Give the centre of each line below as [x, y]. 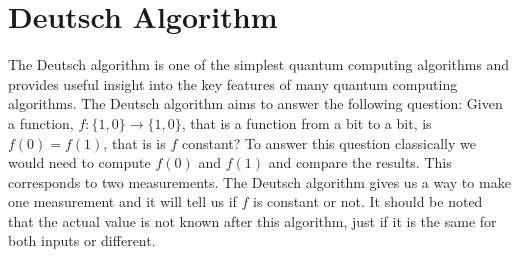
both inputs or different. [82, 240]
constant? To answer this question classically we [328, 142]
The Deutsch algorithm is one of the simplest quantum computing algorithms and [259, 64]
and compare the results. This [360, 162]
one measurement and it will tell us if [122, 201]
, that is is [134, 142]
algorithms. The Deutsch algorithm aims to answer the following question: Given [255, 103]
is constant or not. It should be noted [368, 201]
